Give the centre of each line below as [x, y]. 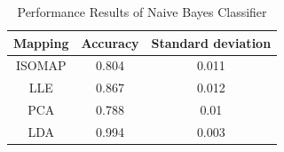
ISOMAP [41, 65]
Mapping [41, 42]
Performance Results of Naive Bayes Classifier [142, 12]
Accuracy [110, 42]
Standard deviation [211, 42]
